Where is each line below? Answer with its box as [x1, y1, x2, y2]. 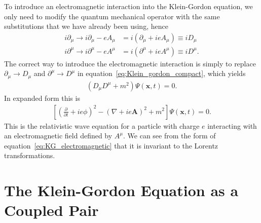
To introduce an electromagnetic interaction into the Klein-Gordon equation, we [4, 1, 253, 11]
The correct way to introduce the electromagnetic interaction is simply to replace [4, 58, 256, 68]
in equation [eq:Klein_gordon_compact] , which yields [77, 68, 246, 79]
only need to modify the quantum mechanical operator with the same [4, 11, 220, 21]
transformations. [4, 150, 55, 161]
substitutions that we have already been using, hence [4, 21, 168, 31]
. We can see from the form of [123, 130, 216, 141]
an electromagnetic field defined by [4, 130, 113, 141]
